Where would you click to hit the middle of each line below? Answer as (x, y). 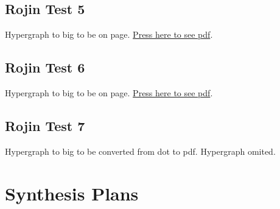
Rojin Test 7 (45, 125)
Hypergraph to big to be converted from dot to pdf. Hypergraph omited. (140, 151)
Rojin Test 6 (45, 67)
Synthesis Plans (72, 193)
